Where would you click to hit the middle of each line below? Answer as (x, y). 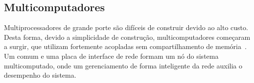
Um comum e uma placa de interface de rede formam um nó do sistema (111, 56)
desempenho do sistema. (40, 75)
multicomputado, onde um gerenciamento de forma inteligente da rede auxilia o (123, 65)
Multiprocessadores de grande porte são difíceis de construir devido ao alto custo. (126, 27)
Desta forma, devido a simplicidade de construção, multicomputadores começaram (127, 37)
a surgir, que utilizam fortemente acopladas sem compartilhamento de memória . (125, 46)
